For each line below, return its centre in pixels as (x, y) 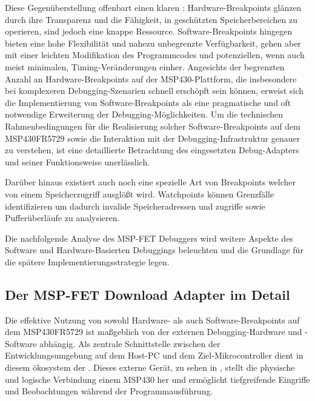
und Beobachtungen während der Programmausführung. (109, 391)
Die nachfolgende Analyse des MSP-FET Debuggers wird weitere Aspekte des (149, 238)
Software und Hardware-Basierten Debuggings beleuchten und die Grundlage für (154, 250)
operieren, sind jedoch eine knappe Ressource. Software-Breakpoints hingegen (149, 31)
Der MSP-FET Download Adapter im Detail (148, 294)
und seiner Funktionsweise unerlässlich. (78, 161)
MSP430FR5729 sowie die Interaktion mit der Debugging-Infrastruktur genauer (153, 138)
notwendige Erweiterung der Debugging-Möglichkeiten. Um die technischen (144, 114)
